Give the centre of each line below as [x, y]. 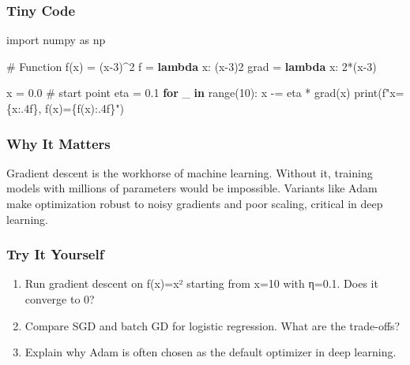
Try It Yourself [55, 254]
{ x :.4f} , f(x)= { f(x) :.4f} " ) [65, 108]
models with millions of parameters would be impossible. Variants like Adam [192, 188]
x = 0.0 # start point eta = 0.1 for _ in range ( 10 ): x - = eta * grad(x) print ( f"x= [205, 93]
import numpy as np [56, 40]
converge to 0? [60, 299]
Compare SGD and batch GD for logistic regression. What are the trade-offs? [213, 325]
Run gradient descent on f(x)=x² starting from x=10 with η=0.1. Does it [201, 283]
